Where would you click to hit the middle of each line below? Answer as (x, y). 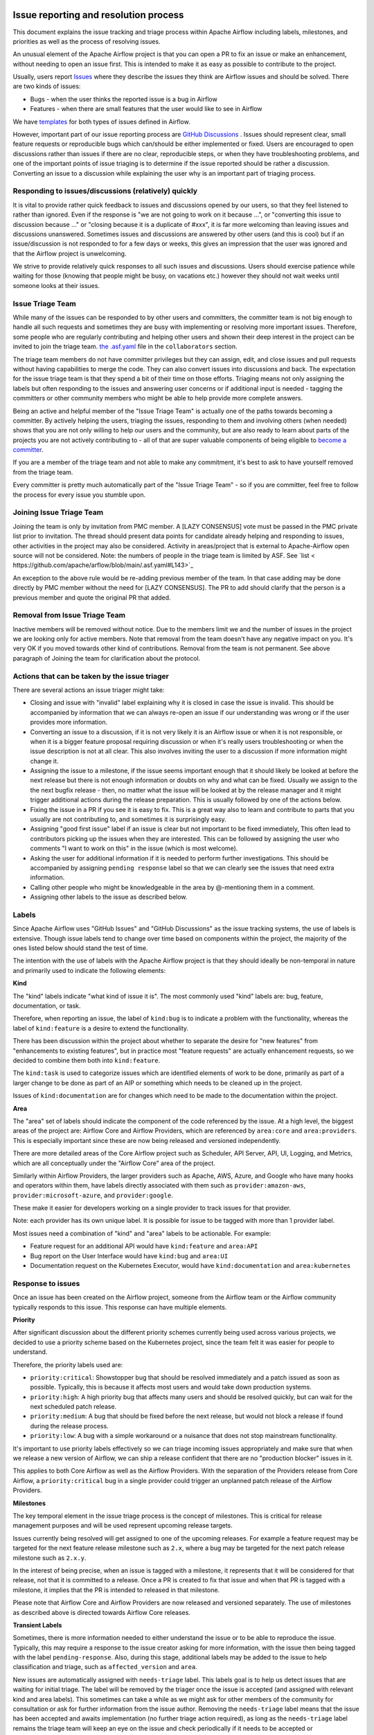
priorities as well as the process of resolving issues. (87, 41)
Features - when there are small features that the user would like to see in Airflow (146, 109)
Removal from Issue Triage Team (69, 616)
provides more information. (69, 722)
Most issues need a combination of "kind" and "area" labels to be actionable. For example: (142, 1233)
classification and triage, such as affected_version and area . (105, 1667)
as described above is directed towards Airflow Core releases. (101, 1612)
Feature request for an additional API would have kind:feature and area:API (144, 1246)
